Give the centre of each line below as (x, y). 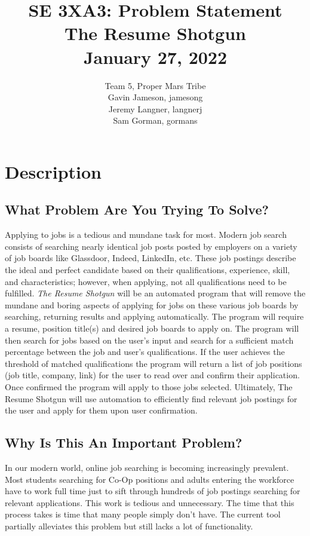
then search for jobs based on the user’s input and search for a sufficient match (149, 340)
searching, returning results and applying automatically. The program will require (154, 316)
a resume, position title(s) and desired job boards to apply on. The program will (152, 328)
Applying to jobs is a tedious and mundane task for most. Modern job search (146, 235)
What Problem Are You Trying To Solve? (137, 209)
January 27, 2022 (155, 56)
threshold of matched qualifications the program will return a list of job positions (154, 363)
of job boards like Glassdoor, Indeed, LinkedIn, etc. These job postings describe (151, 258)
